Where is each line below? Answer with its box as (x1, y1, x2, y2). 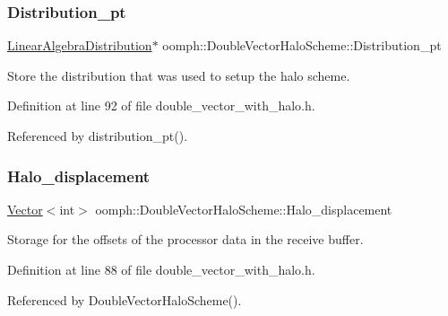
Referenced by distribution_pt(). (7, 127, 188, 145)
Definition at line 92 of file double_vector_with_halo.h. (7, 96, 315, 115)
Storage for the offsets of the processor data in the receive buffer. (7, 230, 364, 249)
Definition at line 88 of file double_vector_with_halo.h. (7, 260, 315, 278)
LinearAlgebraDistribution (7, 36, 152, 55)
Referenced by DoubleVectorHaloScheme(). (7, 290, 242, 309)
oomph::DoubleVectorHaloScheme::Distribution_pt (162, 36, 442, 55)
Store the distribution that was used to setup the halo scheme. (7, 66, 350, 84)
